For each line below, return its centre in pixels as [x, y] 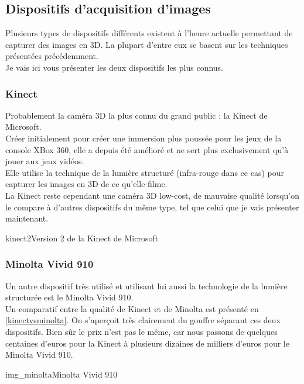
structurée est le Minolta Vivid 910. [69, 297]
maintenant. [27, 218]
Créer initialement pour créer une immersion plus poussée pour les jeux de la [144, 138]
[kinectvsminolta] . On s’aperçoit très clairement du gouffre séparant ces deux [143, 320]
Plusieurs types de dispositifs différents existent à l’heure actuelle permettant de [149, 33]
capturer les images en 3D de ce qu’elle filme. [86, 184]
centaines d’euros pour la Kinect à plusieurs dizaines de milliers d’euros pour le [147, 343]
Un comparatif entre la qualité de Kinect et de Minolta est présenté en [132, 308]
